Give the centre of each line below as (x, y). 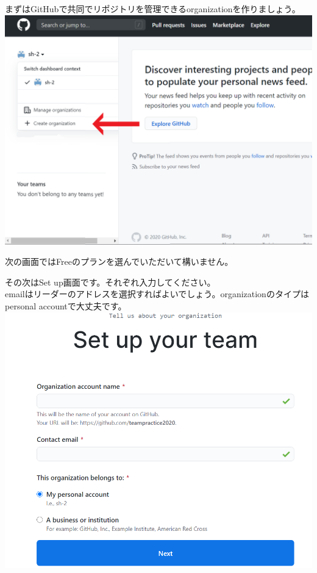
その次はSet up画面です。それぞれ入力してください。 (110, 282)
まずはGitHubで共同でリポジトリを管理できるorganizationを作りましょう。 (153, 9)
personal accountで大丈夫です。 (66, 306)
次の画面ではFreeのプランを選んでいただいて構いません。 (119, 261)
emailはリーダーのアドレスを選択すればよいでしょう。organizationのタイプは (157, 294)
